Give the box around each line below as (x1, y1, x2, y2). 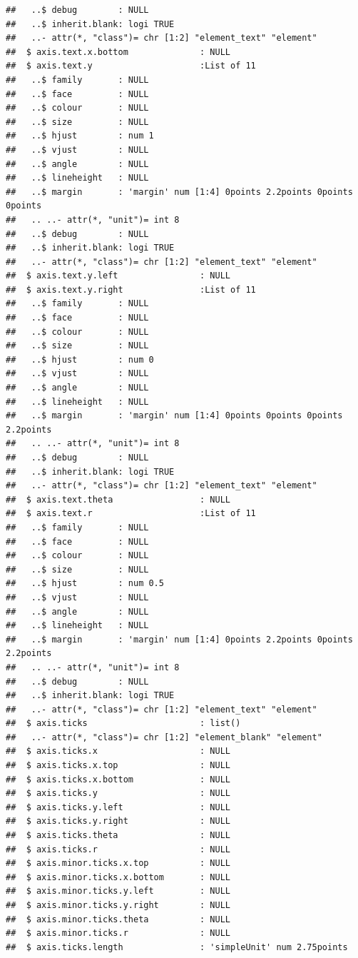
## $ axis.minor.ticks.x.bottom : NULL (6, 872, 230, 882)
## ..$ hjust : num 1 (6, 131, 154, 141)
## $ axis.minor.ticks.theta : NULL (6, 914, 230, 924)
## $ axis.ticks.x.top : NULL (6, 760, 230, 771)
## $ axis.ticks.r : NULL (6, 844, 230, 854)
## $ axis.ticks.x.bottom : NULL (6, 774, 230, 785)
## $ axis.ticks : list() (6, 718, 241, 729)
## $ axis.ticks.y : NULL (6, 788, 230, 799)
